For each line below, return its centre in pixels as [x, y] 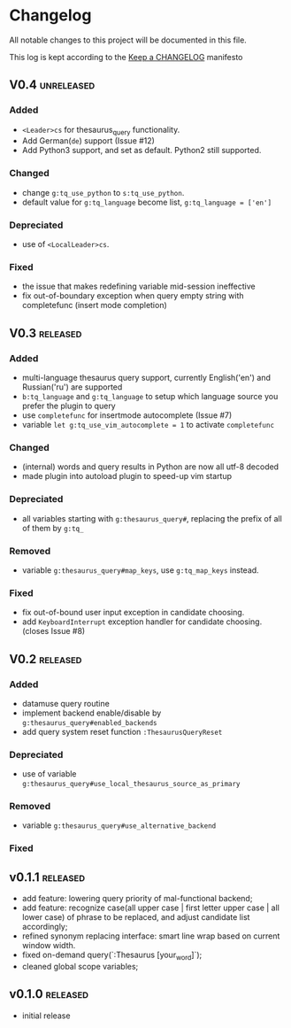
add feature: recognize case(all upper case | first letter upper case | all [151, 908]
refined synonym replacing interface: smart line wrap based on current [151, 936]
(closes [35, 631]
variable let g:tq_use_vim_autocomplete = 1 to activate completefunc [148, 425]
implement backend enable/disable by [92, 713]
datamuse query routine [66, 703]
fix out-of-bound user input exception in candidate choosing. [133, 613]
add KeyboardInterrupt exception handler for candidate [123, 622]
